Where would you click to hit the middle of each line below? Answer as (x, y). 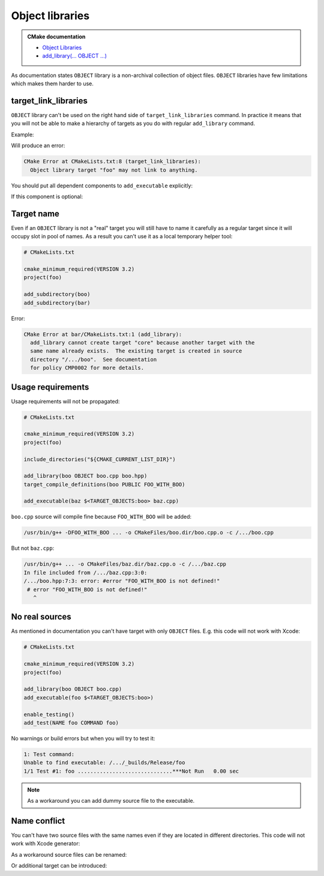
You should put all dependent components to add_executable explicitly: (102, 186)
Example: (22, 134)
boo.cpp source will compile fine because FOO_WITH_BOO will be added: (101, 517)
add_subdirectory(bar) (57, 303)
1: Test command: (49, 754)
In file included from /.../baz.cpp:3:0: (85, 572)
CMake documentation (56, 37)
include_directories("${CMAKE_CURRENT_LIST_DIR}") (100, 459)
